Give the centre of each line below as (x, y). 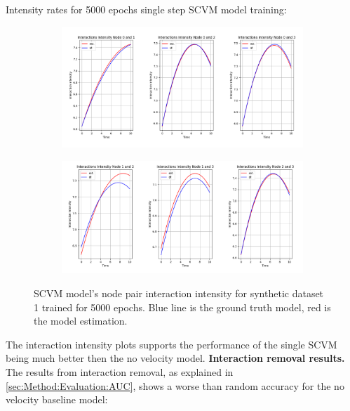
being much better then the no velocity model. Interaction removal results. (175, 358)
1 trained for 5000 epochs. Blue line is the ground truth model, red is (182, 307)
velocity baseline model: (57, 399)
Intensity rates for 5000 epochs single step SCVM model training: (146, 9)
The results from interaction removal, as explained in (120, 371)
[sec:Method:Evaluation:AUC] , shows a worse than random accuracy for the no (175, 385)
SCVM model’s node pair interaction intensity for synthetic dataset (179, 293)
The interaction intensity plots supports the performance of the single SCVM (171, 344)
